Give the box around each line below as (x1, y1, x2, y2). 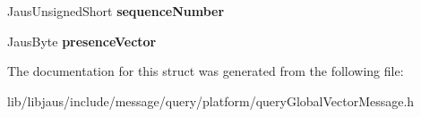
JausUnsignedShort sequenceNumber (7, 2, 225, 20)
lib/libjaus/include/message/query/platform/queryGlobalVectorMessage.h (7, 91, 415, 110)
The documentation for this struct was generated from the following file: (7, 62, 404, 80)
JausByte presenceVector (7, 31, 157, 50)
